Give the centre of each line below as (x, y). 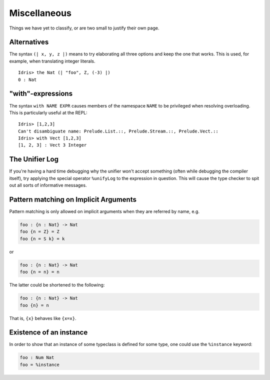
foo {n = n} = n (40, 272)
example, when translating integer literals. (52, 61)
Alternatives (29, 42)
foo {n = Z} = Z (40, 232)
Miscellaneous (40, 13)
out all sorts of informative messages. (48, 185)
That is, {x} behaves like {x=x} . (43, 318)
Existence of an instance (48, 332)
